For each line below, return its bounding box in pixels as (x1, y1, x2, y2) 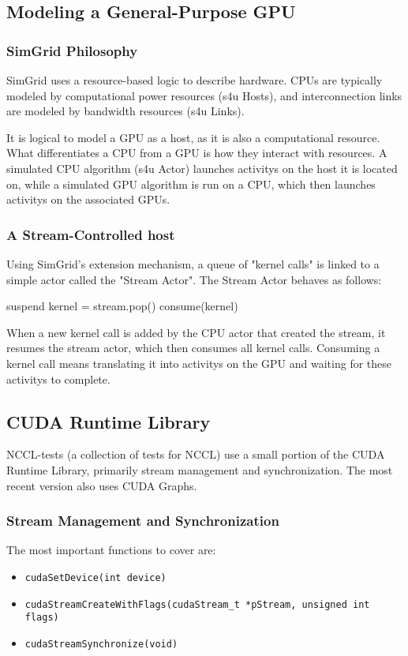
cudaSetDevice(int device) (24, 572, 167, 583)
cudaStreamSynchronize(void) (24, 638, 178, 650)
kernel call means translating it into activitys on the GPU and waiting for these (6, 354, 392, 371)
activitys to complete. (6, 370, 110, 387)
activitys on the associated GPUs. (6, 191, 170, 208)
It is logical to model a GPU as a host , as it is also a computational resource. (6, 129, 380, 145)
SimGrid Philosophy (6, 40, 138, 60)
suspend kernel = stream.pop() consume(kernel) (6, 298, 238, 314)
